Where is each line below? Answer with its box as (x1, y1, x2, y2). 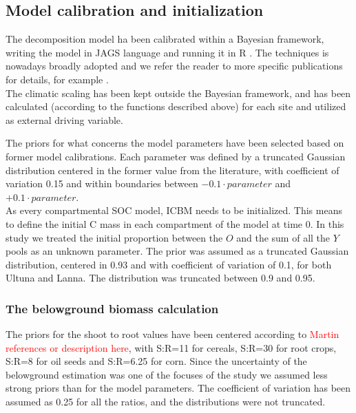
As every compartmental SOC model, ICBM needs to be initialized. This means (6, 203, 342, 218)
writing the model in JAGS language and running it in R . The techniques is (6, 45, 329, 59)
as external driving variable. (6, 112, 123, 127)
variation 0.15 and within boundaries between (6, 176, 198, 191)
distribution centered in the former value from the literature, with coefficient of (6, 162, 339, 177)
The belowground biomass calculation (6, 299, 219, 317)
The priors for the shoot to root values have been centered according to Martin (6, 327, 339, 341)
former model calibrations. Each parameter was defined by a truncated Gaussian (6, 149, 346, 163)
